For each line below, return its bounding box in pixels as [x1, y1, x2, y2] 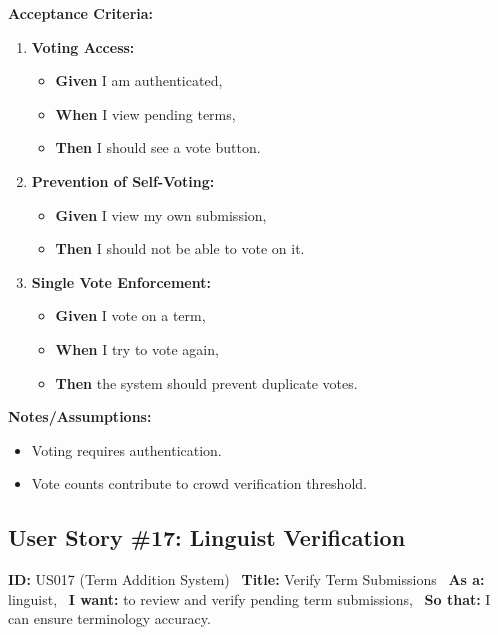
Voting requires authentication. [31, 439, 222, 460]
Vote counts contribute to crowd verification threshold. [31, 473, 367, 494]
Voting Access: [31, 36, 135, 57]
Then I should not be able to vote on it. [55, 238, 305, 259]
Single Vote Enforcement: [31, 271, 211, 292]
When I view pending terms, [55, 103, 236, 124]
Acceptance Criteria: [8, 3, 154, 23]
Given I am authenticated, [55, 70, 223, 91]
